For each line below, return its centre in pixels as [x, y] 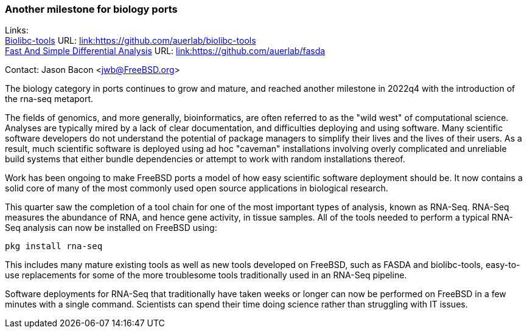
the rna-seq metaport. [49, 99]
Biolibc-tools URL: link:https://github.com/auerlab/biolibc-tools [131, 41]
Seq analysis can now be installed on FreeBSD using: [111, 228]
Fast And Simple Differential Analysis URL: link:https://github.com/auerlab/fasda [165, 51]
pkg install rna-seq [54, 246]
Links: [17, 30]
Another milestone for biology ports [91, 9]
